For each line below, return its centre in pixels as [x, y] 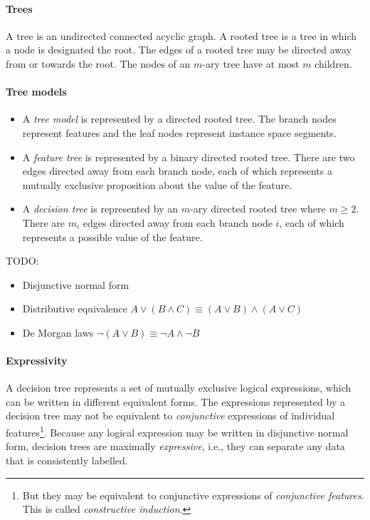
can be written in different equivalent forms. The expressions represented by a [175, 401]
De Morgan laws [58, 332]
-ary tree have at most [251, 63]
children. [333, 63]
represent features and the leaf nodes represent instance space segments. [179, 132]
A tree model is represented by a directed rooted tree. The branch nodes [179, 119]
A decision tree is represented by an [100, 209]
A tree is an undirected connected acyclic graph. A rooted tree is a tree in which [181, 35]
